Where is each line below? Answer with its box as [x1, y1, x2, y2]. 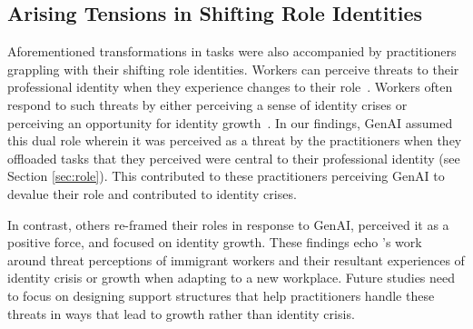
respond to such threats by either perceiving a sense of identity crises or [7, 95, 408, 114]
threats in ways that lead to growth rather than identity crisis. [7, 304, 355, 323]
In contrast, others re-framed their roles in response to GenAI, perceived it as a [7, 214, 449, 234]
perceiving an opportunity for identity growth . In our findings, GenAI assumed [7, 113, 453, 132]
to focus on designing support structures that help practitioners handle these [7, 285, 435, 304]
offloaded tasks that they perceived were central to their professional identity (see [7, 148, 460, 167]
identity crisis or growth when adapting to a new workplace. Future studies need [7, 268, 456, 287]
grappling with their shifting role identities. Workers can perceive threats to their [7, 59, 459, 78]
